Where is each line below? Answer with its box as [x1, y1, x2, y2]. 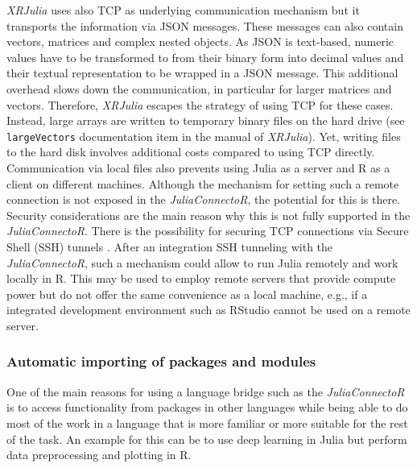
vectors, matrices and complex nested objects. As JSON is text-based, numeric [6, 33, 394, 50]
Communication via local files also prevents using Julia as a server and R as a [6, 159, 390, 176]
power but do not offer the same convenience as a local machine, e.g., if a [6, 285, 368, 302]
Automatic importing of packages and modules [6, 351, 316, 371]
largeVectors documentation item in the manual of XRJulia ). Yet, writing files [6, 127, 401, 144]
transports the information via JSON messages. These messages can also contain [6, 17, 403, 34]
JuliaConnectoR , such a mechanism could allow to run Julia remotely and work [6, 254, 398, 271]
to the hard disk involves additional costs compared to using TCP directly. [6, 143, 375, 160]
